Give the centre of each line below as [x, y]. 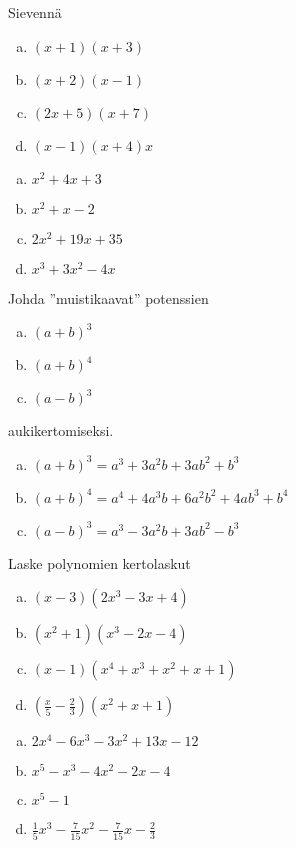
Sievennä [35, 12]
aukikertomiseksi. [61, 430]
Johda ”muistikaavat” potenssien [108, 297]
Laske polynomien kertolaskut [99, 562]
